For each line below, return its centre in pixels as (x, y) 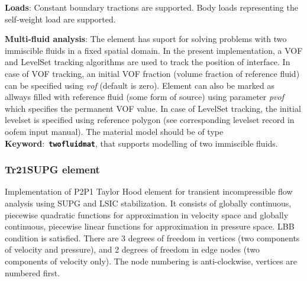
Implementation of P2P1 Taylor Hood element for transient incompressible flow (149, 191)
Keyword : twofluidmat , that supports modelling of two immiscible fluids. (141, 143)
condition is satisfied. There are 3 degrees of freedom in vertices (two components (152, 238)
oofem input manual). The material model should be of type (114, 131)
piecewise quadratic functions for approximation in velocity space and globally (147, 214)
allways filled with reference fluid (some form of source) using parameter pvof (145, 97)
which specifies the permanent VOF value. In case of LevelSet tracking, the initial (153, 108)
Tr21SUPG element (52, 169)
